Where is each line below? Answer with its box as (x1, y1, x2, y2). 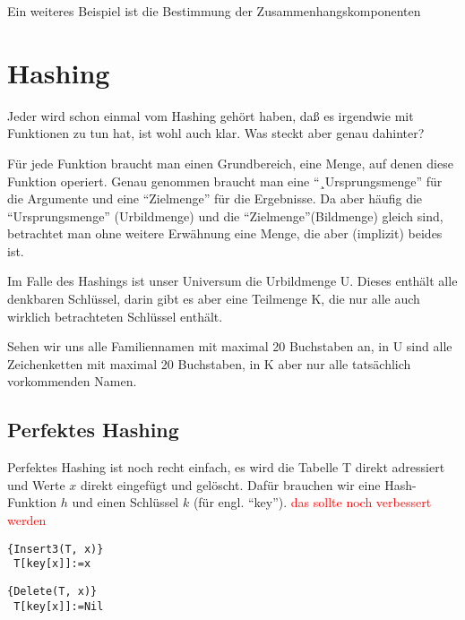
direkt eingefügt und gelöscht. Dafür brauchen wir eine (80, 475, 381, 494)
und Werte (7, 475, 65, 494)
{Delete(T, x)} (7, 584, 98, 598)
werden (7, 511, 47, 530)
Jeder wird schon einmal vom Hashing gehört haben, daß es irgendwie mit (7, 106, 414, 125)
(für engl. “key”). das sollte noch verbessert (193, 493, 432, 512)
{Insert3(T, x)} (7, 542, 104, 555)
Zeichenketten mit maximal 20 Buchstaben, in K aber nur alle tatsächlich (7, 354, 411, 373)
